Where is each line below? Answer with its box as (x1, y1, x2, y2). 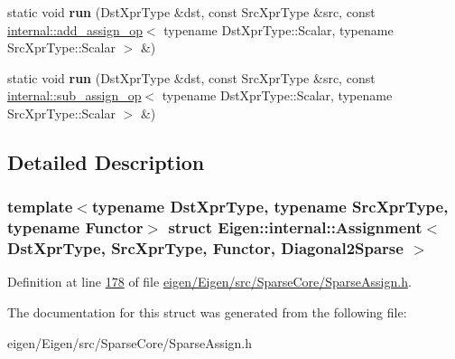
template (7, 195, 73, 218)
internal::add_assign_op (7, 20, 143, 39)
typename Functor (7, 216, 144, 239)
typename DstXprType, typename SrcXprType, (91, 195, 449, 218)
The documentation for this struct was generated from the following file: (7, 303, 407, 321)
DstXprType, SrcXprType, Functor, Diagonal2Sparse (7, 237, 404, 260)
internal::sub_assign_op (7, 86, 142, 105)
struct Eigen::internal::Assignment (168, 216, 422, 239)
